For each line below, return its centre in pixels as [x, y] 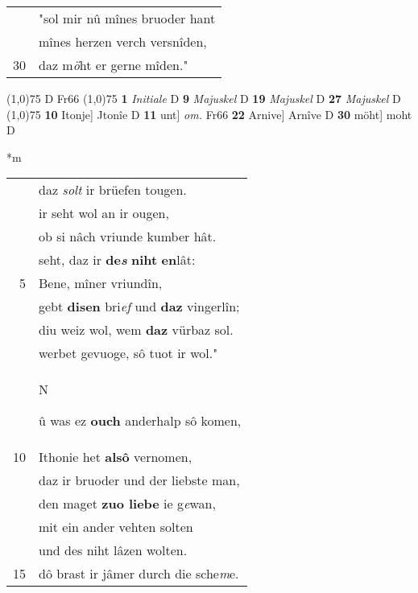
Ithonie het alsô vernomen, [116, 457]
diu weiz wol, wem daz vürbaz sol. [136, 330]
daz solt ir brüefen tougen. [113, 190]
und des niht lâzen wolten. [113, 550]
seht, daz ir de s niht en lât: [117, 260]
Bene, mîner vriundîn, [101, 283]
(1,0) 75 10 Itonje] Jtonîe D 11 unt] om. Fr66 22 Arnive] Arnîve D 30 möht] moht [209, 114]
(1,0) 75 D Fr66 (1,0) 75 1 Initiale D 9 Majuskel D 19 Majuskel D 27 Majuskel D [204, 98]
